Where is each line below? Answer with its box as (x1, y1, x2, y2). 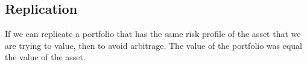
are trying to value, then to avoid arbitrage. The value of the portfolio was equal (5, 39, 303, 51)
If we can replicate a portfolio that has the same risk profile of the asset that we (5, 27, 301, 40)
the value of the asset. (5, 51, 86, 63)
